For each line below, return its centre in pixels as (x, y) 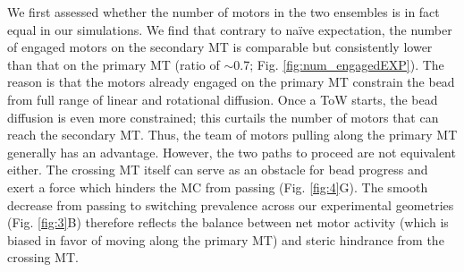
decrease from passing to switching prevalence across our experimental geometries (231, 204)
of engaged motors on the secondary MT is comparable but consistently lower (220, 47)
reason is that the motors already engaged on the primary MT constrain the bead (231, 82)
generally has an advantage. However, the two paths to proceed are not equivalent (232, 152)
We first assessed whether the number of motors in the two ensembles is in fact (224, 12)
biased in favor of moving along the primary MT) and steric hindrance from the (226, 239)
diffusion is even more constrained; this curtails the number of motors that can (223, 117)
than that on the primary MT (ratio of (114, 64)
